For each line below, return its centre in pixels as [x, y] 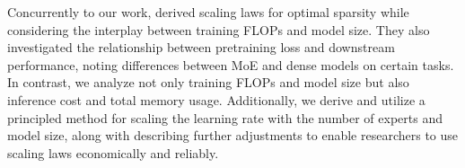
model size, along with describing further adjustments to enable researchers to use [233, 135]
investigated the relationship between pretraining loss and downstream [201, 47]
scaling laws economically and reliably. [113, 152]
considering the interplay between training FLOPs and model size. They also [219, 29]
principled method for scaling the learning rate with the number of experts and [225, 117]
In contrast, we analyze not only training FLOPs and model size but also [208, 82]
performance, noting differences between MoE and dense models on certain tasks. [231, 64]
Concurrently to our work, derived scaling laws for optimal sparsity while [208, 12]
